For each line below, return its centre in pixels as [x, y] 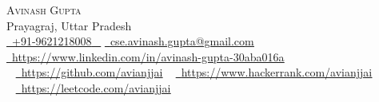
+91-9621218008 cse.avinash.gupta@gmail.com [133, 41]
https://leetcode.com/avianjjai [96, 87]
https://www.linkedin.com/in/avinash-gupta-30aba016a [148, 56]
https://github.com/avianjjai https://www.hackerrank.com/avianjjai [197, 72]
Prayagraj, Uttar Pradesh [69, 25]
